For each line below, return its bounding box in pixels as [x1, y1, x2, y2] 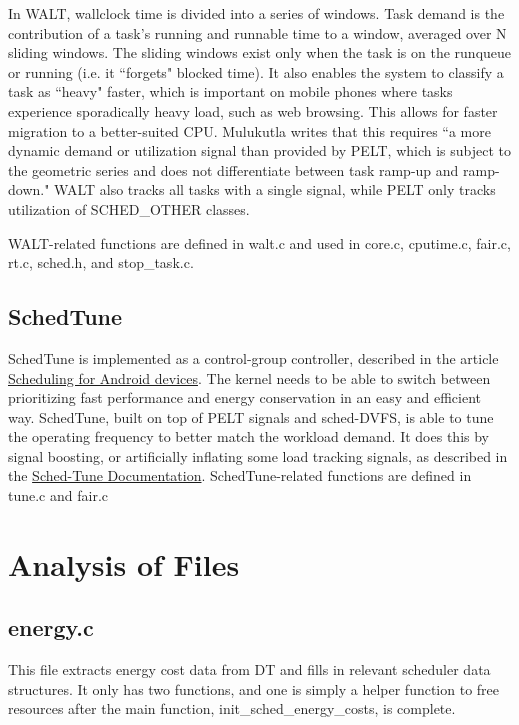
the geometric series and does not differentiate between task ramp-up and [8, 159, 459, 180]
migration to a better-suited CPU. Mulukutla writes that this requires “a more [8, 120, 491, 141]
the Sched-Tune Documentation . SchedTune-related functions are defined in [8, 465, 472, 486]
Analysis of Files [8, 543, 240, 584]
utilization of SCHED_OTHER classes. [8, 198, 250, 219]
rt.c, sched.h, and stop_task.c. [8, 252, 194, 273]
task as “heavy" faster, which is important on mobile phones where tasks [8, 81, 453, 102]
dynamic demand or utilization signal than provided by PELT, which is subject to [8, 140, 512, 161]
